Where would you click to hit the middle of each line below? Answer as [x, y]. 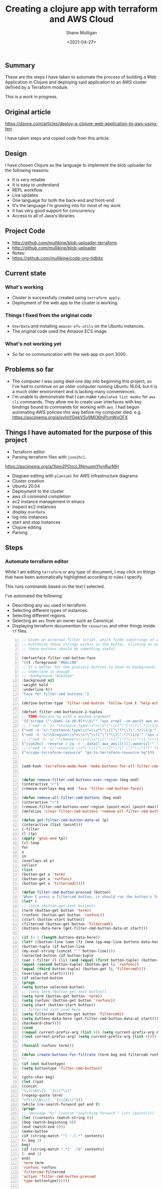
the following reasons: [27, 170]
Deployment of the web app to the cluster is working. [65, 303]
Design [16, 153]
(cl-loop [31, 843]
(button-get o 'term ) [43, 874]
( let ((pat [33, 1082]
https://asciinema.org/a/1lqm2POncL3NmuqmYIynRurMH [62, 466]
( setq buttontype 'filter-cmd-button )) [62, 1068]
